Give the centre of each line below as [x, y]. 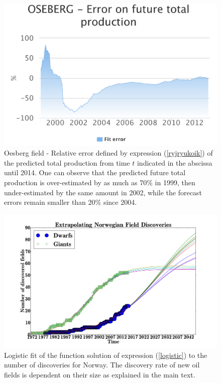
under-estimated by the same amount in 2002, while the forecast [103, 192]
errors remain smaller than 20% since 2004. [71, 202]
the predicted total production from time [67, 162]
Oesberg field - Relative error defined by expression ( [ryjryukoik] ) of [108, 153]
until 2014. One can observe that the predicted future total [95, 172]
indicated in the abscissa [175, 162]
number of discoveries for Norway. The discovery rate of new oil [102, 365]
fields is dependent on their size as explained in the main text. [100, 374]
